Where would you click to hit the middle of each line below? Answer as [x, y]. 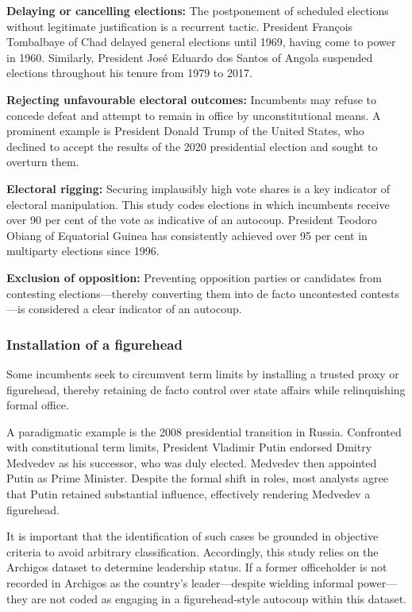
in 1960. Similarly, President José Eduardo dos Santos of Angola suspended [190, 57]
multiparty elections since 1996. [83, 251]
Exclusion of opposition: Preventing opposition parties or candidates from [194, 277]
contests [380, 293]
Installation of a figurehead [94, 344]
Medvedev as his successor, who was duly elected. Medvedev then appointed [192, 462]
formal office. [38, 405]
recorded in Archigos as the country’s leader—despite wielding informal [180, 583]
